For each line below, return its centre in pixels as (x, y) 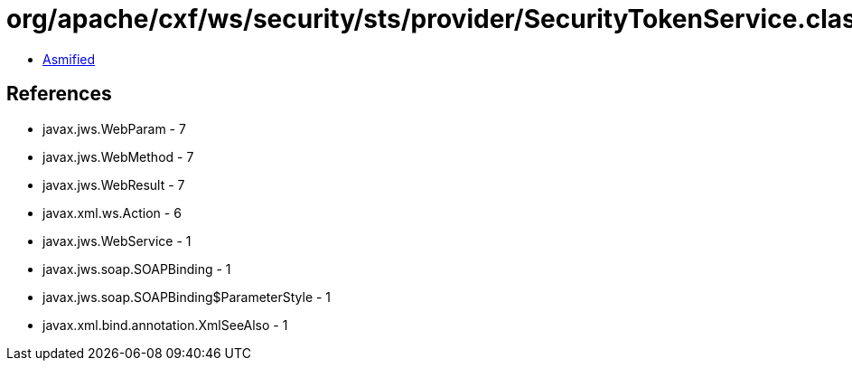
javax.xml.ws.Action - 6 (112, 212)
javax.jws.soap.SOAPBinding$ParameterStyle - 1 (187, 297)
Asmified (69, 59)
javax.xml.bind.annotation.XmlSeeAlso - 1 (165, 325)
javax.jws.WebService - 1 (117, 241)
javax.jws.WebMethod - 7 (118, 156)
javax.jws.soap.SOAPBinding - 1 (137, 269)
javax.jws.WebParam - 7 (114, 128)
